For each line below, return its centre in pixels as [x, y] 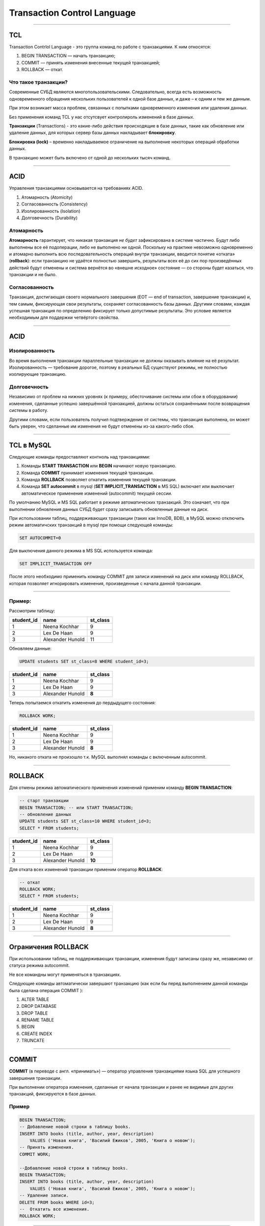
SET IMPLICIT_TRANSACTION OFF [56, 564]
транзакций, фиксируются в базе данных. [53, 1094]
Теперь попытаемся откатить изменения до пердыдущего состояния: [82, 703]
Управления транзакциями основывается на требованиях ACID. [76, 188]
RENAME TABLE [38, 1020]
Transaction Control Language [72, 13]
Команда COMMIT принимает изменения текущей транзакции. [88, 473]
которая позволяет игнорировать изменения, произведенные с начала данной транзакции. [106, 583]
